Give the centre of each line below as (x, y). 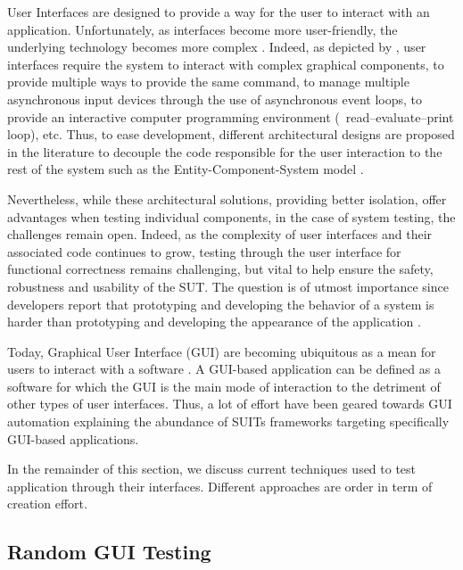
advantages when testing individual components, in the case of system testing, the (231, 216)
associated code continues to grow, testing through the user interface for (204, 251)
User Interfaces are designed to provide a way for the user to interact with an (219, 12)
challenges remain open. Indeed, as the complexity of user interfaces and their (220, 234)
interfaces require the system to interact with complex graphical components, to (226, 64)
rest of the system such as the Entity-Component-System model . (186, 169)
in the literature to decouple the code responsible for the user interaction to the (225, 151)
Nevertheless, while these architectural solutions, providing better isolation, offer (227, 198)
